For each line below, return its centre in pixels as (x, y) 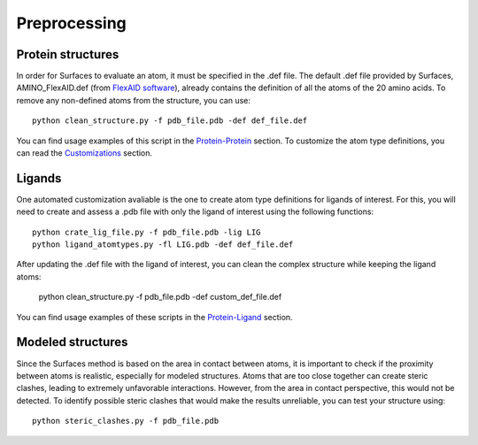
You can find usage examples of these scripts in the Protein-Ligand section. (154, 317)
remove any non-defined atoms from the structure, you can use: (134, 100)
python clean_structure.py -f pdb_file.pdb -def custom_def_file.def (160, 297)
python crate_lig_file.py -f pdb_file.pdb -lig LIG (146, 232)
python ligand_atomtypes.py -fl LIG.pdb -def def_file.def (163, 245)
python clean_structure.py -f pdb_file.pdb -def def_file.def (170, 121)
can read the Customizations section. (85, 153)
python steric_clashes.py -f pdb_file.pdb (126, 421)
